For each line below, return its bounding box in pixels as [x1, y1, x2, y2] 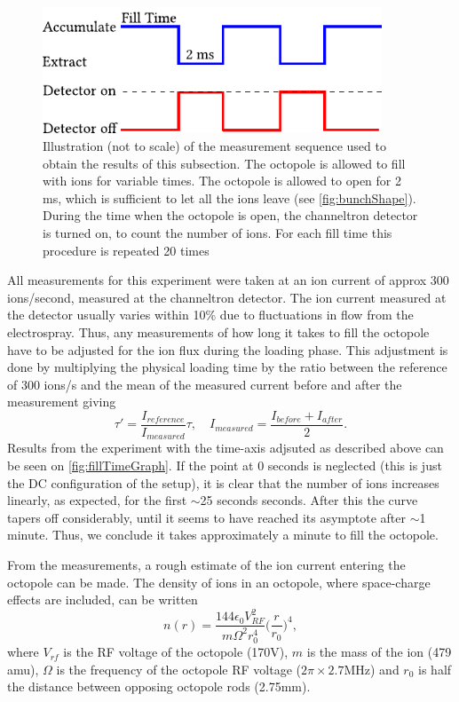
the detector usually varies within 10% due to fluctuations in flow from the [7, 305, 414, 324]
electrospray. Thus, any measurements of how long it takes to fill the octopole [7, 322, 430, 341]
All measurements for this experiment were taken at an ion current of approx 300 [7, 271, 449, 289]
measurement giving [7, 392, 116, 411]
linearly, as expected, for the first [7, 491, 187, 509]
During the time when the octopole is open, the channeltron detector [43, 206, 418, 225]
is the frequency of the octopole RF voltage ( [56, 659, 301, 678]
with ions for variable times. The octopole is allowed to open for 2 [43, 171, 401, 190]
